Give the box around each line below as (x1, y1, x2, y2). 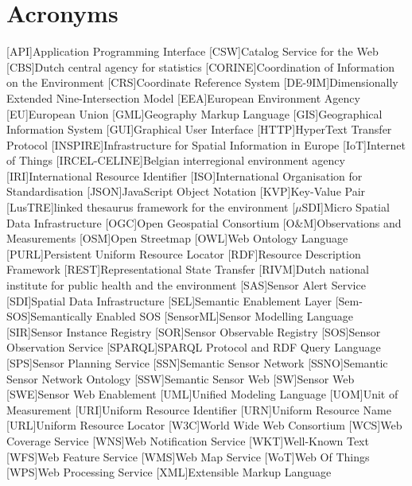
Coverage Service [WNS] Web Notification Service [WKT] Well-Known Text (6, 432, 369, 449)
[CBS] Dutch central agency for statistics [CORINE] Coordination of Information (6, 58, 395, 75)
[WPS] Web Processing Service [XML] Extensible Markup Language (6, 464, 332, 480)
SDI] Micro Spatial (301, 199, 390, 216)
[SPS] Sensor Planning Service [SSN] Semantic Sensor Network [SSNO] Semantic (6, 355, 388, 371)
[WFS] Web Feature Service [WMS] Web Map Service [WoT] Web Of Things (6, 448, 370, 465)
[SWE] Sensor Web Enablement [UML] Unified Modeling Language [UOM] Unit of (6, 386, 398, 402)
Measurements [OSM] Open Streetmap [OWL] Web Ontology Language (6, 230, 348, 247)
